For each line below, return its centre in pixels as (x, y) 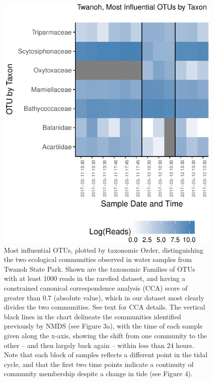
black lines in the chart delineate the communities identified (93, 316)
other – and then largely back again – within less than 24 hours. (99, 345)
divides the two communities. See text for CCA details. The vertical (105, 307)
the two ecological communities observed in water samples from (98, 259)
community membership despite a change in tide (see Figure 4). (98, 373)
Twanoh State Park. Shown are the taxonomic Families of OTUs (99, 269)
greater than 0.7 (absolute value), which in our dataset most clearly (104, 297)
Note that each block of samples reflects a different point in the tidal (106, 355)
